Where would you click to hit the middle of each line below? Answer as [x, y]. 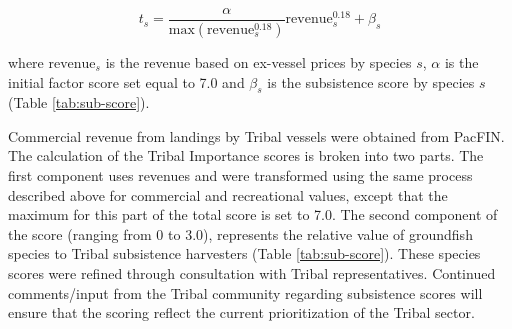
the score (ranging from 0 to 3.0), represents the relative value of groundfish [240, 233]
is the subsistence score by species [371, 81]
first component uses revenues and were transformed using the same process [240, 175]
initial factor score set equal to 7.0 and [126, 81]
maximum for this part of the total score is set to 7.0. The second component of [253, 214]
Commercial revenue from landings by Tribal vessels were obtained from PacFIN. [256, 135]
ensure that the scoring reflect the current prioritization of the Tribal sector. [241, 312]
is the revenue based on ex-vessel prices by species [258, 61]
